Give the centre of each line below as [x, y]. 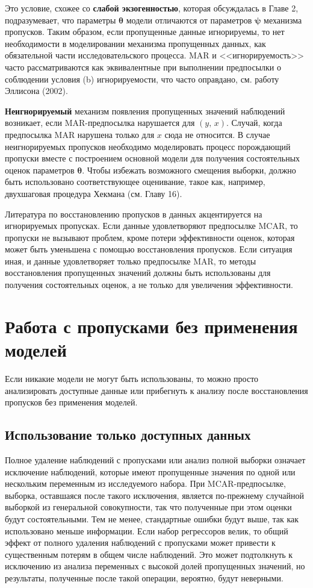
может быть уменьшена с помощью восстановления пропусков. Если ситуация [149, 249]
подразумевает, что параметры [60, 20]
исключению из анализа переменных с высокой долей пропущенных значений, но [155, 566]
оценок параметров [40, 170]
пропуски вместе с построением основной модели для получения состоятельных [153, 158]
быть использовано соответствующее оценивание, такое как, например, [135, 182]
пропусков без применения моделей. [71, 402]
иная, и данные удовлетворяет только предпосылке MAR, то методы [131, 261]
